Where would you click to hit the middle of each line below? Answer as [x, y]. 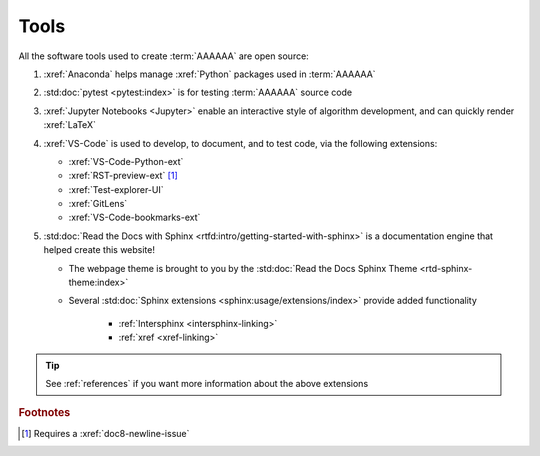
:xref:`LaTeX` [70, 125]
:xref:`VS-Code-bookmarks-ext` [134, 217]
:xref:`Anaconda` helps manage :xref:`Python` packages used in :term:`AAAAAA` [209, 74]
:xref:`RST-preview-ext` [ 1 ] [123, 176]
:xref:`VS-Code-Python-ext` [126, 161]
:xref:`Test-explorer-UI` [116, 189]
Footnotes [44, 413]
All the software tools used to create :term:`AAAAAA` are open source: [163, 56]
